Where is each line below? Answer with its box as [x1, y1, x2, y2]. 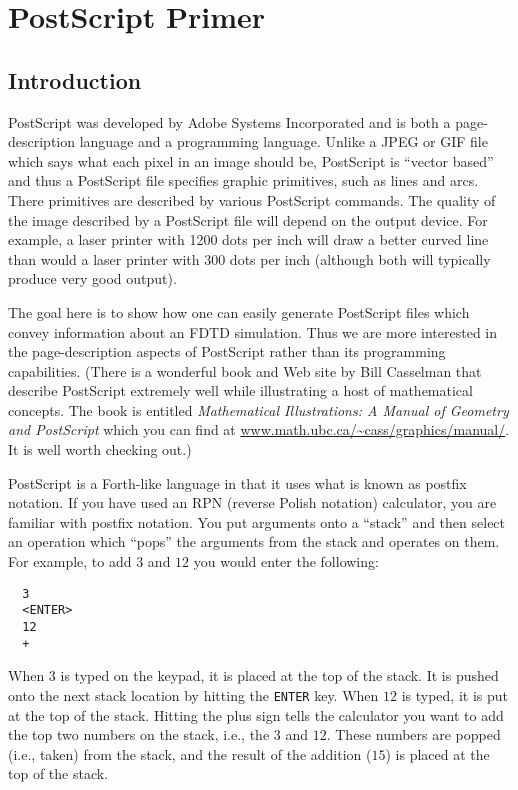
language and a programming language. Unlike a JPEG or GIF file [79, 131, 488, 152]
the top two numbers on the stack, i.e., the [8, 724, 270, 745]
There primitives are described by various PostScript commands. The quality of [8, 189, 496, 210]
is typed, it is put [401, 684, 508, 705]
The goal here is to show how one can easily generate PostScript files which [8, 301, 470, 322]
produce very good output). [8, 268, 177, 289]
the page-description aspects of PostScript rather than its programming [8, 341, 446, 362]
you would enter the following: [193, 551, 379, 572]
